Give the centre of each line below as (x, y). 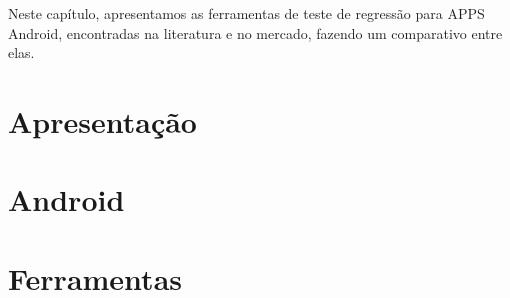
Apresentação (102, 120)
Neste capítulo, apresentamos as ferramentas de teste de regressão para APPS (246, 13)
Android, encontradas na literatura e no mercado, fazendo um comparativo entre (255, 32)
